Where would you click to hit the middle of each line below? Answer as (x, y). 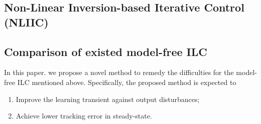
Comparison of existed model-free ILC (106, 51)
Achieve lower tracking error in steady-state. (84, 116)
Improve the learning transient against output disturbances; (108, 99)
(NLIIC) (26, 22)
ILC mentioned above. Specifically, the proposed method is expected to (127, 82)
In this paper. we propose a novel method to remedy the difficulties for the (119, 72)
